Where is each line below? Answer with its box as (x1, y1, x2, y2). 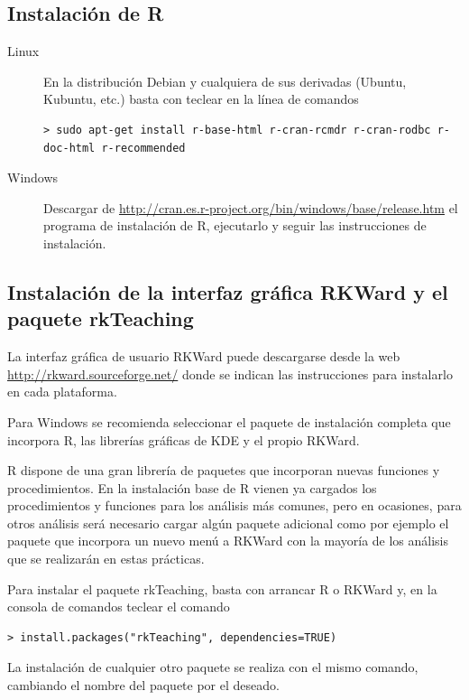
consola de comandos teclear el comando (7, 597, 230, 616)
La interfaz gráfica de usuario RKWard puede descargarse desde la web (7, 347, 400, 366)
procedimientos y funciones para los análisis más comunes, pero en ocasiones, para (7, 496, 462, 515)
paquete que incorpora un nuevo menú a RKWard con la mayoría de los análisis (7, 531, 449, 550)
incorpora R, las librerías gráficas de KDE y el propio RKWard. (7, 430, 360, 449)
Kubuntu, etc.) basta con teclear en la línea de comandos (43, 89, 359, 108)
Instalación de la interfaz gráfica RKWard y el (7, 277, 448, 305)
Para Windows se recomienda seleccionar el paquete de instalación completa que (7, 412, 451, 431)
